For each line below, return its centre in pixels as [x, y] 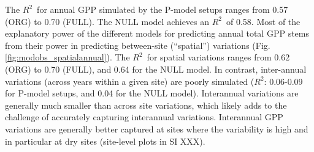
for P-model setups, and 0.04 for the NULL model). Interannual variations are [152, 93]
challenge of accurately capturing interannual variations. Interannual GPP [144, 117]
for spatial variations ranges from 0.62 [218, 57]
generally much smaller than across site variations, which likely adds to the [146, 105]
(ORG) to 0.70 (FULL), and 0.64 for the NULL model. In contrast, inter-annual [156, 69]
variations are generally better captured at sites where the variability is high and [157, 128]
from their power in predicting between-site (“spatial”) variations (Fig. [138, 45]
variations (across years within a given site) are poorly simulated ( [130, 81]
